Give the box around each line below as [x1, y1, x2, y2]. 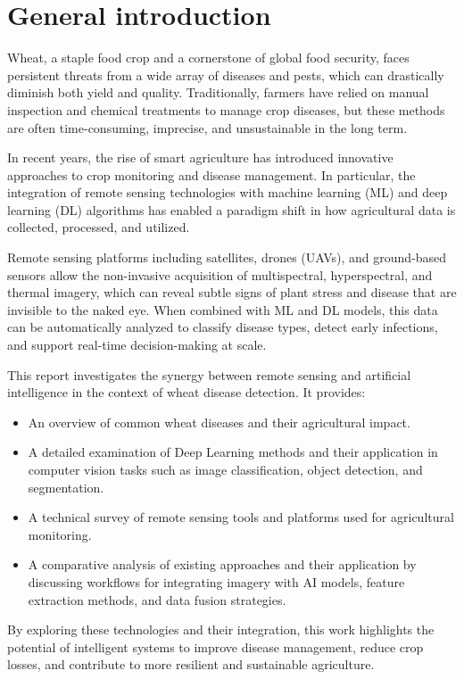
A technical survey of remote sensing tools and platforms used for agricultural [28, 508, 454, 526]
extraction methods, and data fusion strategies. [28, 590, 286, 609]
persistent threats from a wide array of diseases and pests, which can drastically [7, 65, 444, 84]
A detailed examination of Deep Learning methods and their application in [28, 443, 438, 461]
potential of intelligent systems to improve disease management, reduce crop [7, 637, 424, 656]
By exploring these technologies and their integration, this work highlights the [7, 620, 435, 639]
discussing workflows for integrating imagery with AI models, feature [28, 572, 405, 591]
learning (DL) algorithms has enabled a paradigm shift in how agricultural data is [7, 200, 456, 219]
